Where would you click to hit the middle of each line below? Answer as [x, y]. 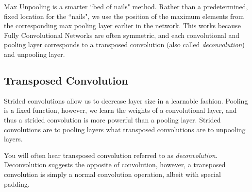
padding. [17, 183]
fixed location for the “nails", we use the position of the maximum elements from [124, 16]
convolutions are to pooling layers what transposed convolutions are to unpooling [125, 129]
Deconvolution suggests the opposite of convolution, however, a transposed [115, 165]
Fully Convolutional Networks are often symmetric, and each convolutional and [122, 35]
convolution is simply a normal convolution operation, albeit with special [112, 174]
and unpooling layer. [34, 54]
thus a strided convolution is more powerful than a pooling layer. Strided [112, 119]
